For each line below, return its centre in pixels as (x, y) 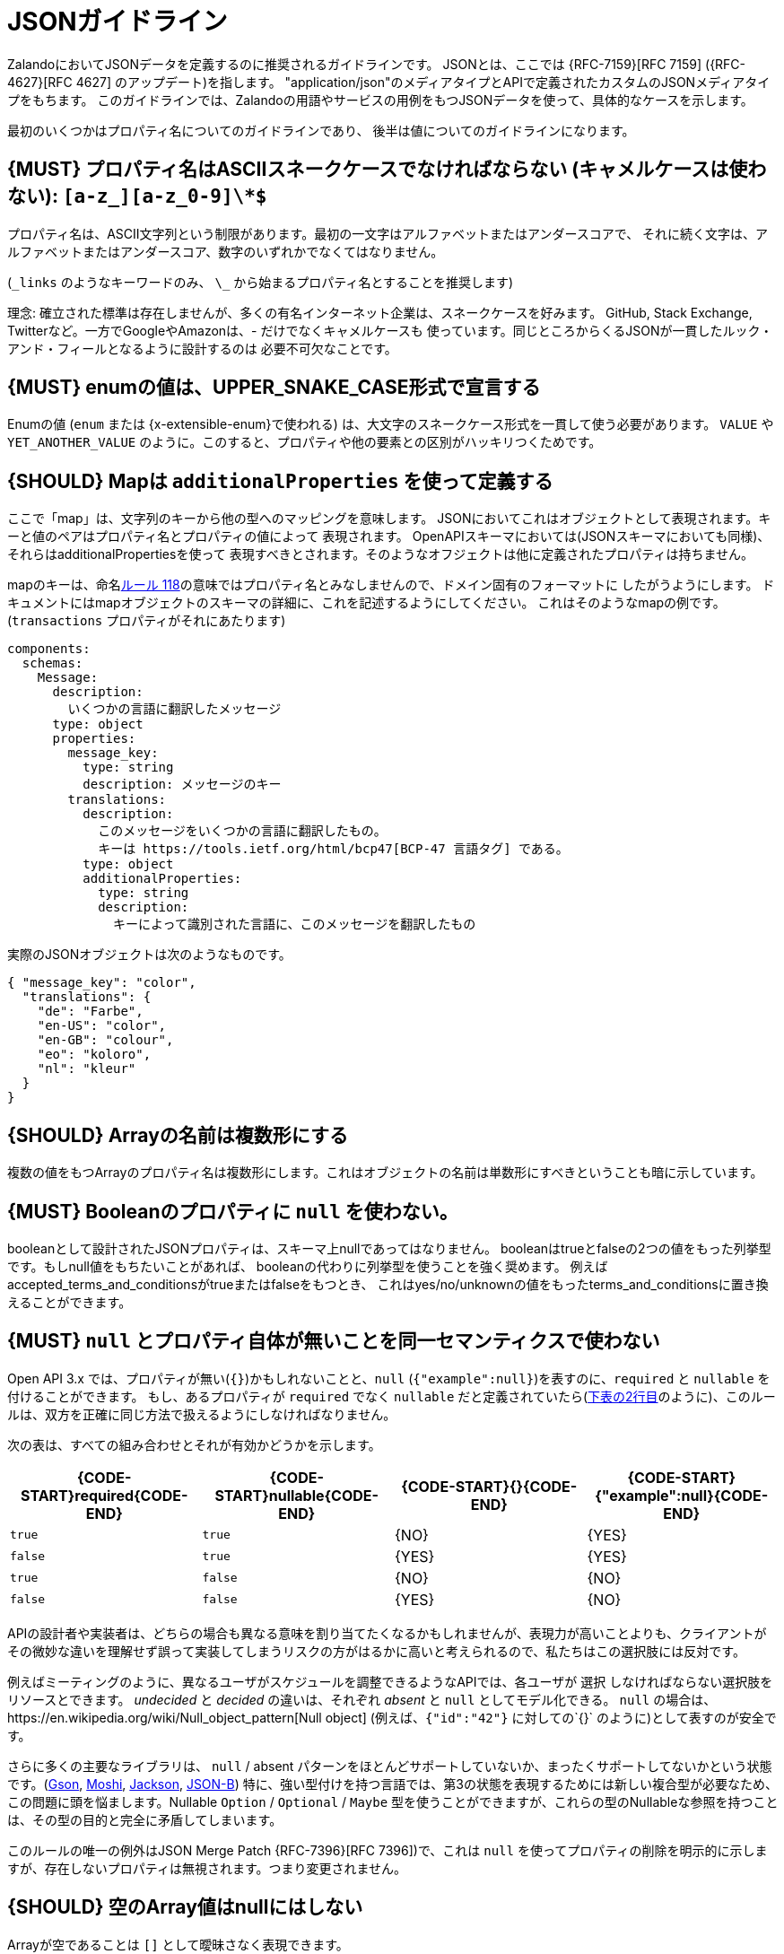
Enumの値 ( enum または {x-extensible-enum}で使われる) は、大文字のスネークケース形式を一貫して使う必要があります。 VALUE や (391, 424)
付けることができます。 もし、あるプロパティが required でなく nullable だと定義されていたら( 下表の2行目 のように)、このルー (392, 1396)
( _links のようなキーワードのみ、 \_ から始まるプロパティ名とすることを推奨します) (261, 282)
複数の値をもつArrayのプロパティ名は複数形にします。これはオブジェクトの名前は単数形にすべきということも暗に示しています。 (385, 1173)
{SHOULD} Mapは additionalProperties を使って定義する (280, 481)
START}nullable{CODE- (296, 1495)
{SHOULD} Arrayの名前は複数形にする (178, 1135)
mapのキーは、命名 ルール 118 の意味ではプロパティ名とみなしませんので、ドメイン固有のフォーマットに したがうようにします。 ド (391, 585)
